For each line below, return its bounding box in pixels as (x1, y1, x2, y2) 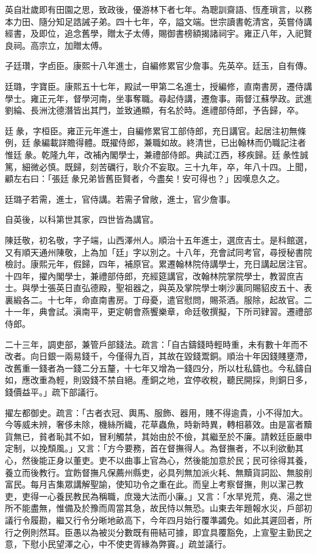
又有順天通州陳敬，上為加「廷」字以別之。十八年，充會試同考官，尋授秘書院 (5, 245, 312, 258)
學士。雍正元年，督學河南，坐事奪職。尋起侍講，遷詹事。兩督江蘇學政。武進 (5, 92, 312, 104)
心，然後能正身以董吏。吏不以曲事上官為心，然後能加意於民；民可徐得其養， (5, 454, 312, 466)
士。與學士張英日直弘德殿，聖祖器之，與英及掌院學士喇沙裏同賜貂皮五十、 (5, 281, 304, 294)
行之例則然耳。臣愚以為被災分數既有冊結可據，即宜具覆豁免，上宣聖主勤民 (5, 525, 304, 538)
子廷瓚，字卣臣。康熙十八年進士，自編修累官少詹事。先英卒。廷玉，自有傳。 (5, 59, 312, 72)
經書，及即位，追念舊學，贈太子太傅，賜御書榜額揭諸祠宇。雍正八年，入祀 (5, 27, 304, 40)
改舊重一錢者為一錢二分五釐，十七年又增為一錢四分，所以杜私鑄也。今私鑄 (5, 361, 304, 374)
